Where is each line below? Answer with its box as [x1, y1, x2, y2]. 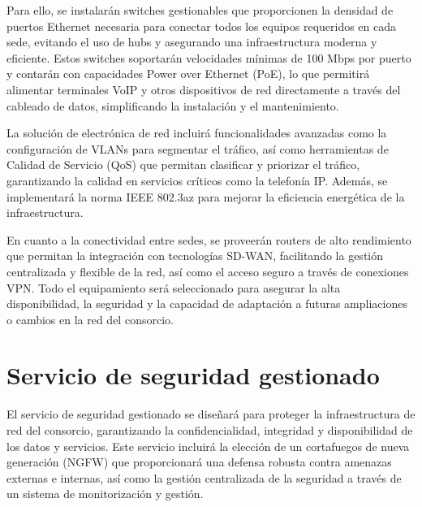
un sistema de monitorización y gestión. [6, 485, 204, 502]
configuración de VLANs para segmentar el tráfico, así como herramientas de [6, 140, 389, 157]
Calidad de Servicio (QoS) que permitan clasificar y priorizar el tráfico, [6, 156, 360, 173]
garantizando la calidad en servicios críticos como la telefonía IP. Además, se [6, 171, 388, 188]
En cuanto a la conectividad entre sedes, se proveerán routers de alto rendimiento [6, 231, 411, 248]
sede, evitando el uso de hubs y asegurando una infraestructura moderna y [6, 33, 377, 50]
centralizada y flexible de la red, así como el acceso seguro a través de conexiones [6, 262, 409, 279]
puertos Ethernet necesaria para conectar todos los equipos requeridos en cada [6, 17, 397, 34]
